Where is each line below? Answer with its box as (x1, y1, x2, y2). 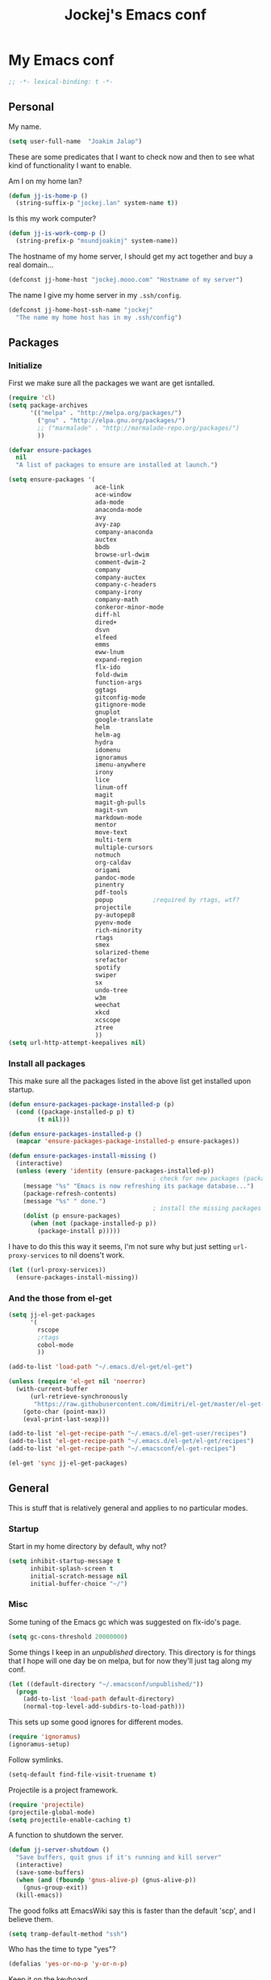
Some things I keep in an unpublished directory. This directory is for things (8, 1647, 256, 1657)
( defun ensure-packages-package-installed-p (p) (8, 1100, 175, 1108)
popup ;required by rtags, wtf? (94, 896, 240, 904)
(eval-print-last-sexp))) (23, 1415, 110, 1423)
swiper (94, 971, 117, 979)
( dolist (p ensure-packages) (23, 1212, 121, 1220)
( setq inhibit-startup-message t (8, 1557, 121, 1566)
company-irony (94, 588, 143, 597)
